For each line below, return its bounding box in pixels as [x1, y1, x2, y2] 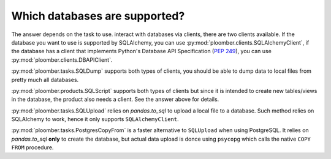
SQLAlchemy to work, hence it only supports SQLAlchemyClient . [11, 116, 179, 123]
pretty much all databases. [11, 76, 79, 83]
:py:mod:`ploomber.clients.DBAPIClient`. [11, 56, 113, 64]
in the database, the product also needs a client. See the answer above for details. [11, 95, 219, 103]
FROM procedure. [11, 144, 54, 151]
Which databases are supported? [11, 9, 185, 23]
